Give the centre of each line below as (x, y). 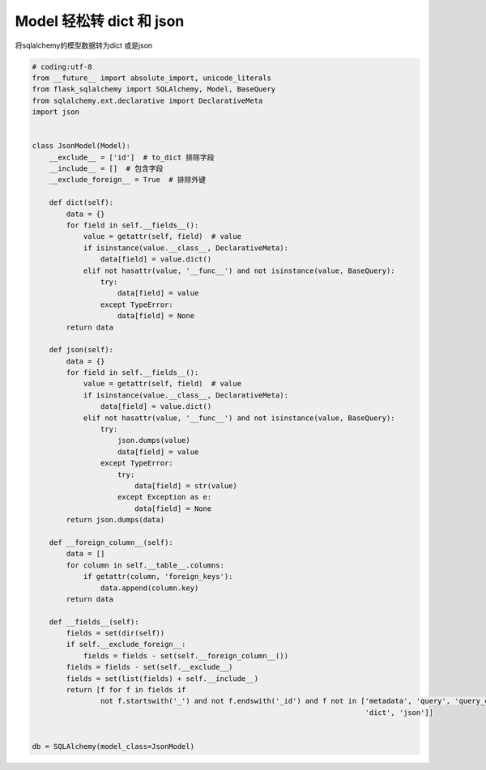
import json (56, 112)
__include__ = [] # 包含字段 (106, 169)
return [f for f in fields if (126, 690)
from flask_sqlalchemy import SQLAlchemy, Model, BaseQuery (154, 89)
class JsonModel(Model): (81, 146)
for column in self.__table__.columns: (145, 565)
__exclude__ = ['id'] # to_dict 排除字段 (132, 157)
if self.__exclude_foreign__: (126, 645)
